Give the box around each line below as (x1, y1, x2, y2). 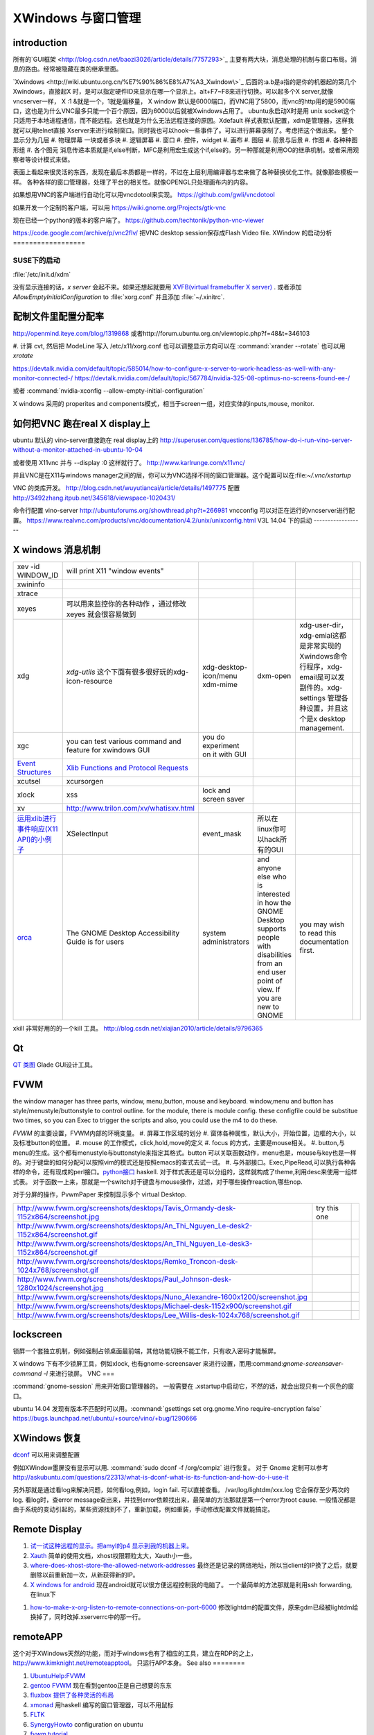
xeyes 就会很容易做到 (66, 609, 136, 619)
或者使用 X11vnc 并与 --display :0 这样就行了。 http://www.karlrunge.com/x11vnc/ (12, 458, 245, 466)
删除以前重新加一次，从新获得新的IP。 (30, 1571, 139, 1579)
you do (202, 732, 225, 742)
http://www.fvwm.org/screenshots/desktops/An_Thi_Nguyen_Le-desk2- (17, 1221, 253, 1230)
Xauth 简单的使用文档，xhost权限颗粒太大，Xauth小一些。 (30, 1551, 196, 1559)
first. (299, 945, 315, 955)
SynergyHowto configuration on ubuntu (30, 1720, 143, 1728)
